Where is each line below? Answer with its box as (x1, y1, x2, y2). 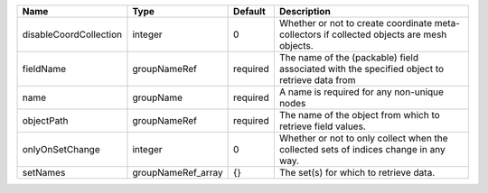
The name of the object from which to (278, 109, 440, 121)
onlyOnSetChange (22, 143, 100, 155)
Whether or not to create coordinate (278, 17, 433, 29)
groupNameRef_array (132, 167, 223, 179)
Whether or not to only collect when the (278, 132, 448, 144)
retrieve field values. (278, 120, 366, 133)
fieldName (22, 63, 67, 75)
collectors (278, 28, 322, 41)
